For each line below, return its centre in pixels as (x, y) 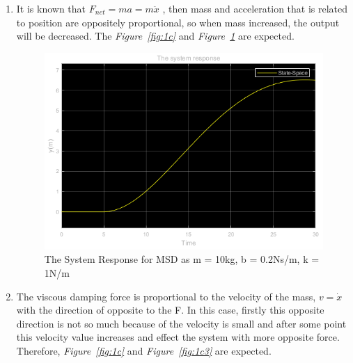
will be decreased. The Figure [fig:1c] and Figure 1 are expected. (155, 36)
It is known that (51, 8)
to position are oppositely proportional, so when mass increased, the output (178, 22)
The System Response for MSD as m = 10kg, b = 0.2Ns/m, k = (182, 259)
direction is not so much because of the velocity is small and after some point (181, 323)
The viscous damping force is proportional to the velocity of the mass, (166, 296)
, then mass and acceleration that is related (255, 8)
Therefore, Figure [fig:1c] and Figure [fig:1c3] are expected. (144, 350)
